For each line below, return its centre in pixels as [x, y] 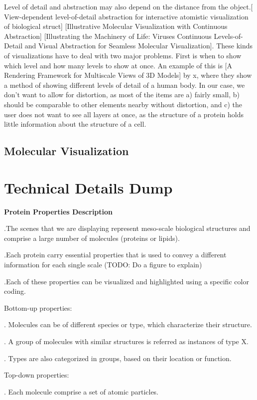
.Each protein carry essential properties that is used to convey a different [115, 255]
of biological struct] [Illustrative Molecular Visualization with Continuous [116, 26]
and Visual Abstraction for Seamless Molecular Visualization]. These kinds [139, 46]
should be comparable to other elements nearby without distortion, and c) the [123, 104]
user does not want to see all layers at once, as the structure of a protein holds [124, 114]
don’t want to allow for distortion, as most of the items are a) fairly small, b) [122, 95]
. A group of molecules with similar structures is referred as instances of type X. [126, 341]
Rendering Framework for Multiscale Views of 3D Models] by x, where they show [128, 75]
